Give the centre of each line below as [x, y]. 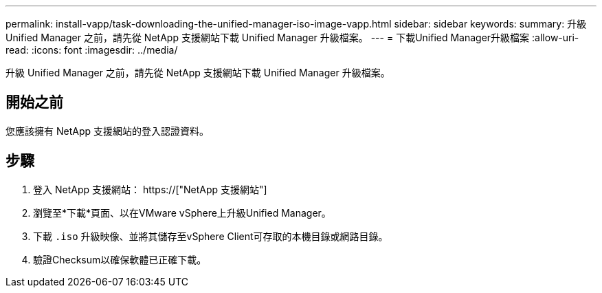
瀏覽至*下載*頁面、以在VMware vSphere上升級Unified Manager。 [182, 213]
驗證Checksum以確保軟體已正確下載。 [120, 259]
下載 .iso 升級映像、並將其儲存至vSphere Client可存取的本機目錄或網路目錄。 [211, 236]
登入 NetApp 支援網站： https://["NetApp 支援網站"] [150, 189]
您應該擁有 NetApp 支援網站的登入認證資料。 [107, 131]
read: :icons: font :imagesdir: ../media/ [92, 50]
